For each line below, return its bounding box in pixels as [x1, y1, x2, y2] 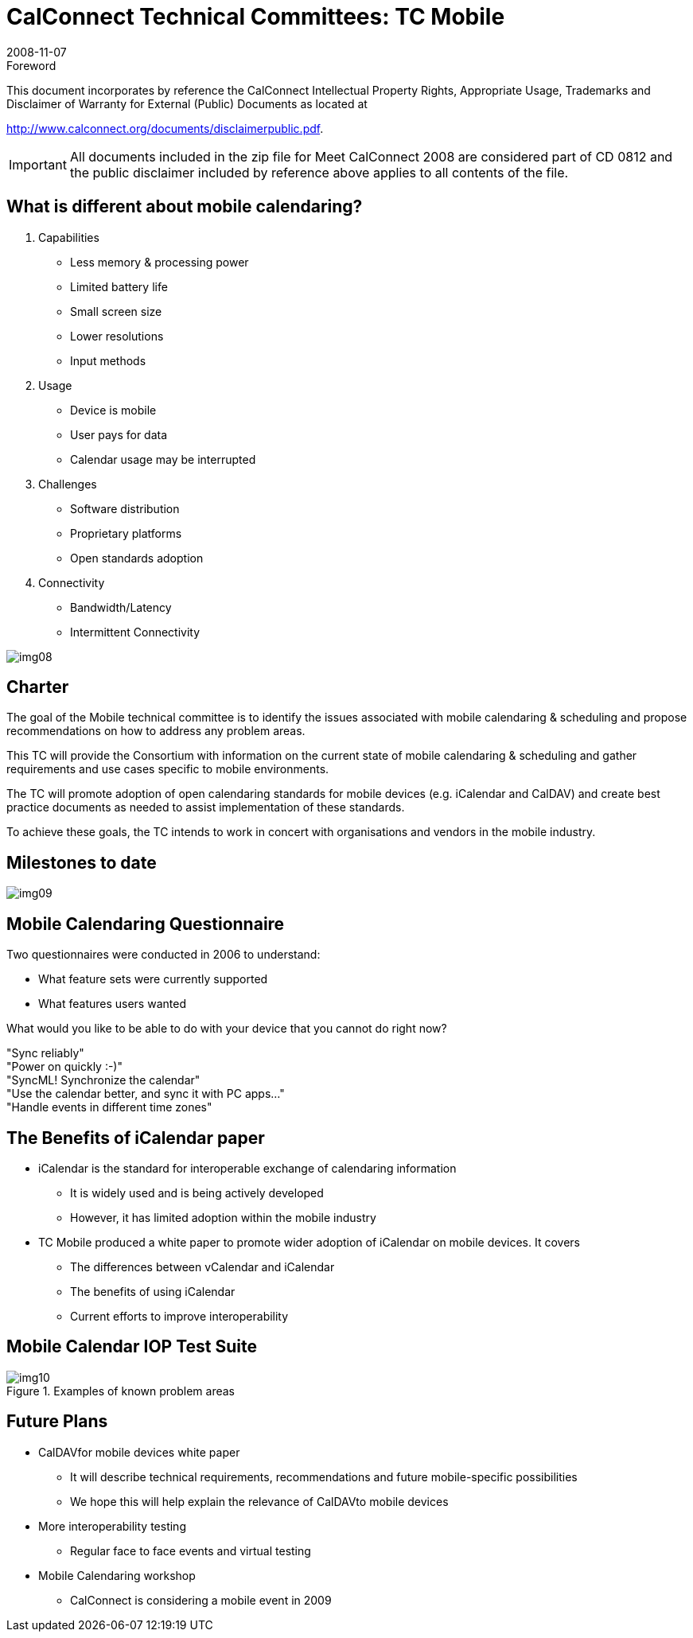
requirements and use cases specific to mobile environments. [6, 762, 329, 776]
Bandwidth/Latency [70, 600, 172, 614]
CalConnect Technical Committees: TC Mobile [6, 3, 505, 30]
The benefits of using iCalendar [70, 1284, 236, 1298]
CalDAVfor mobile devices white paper [38, 1445, 240, 1459]
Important [9, 156, 67, 173]
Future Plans [6, 1411, 108, 1432]
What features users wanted [38, 997, 186, 1011]
